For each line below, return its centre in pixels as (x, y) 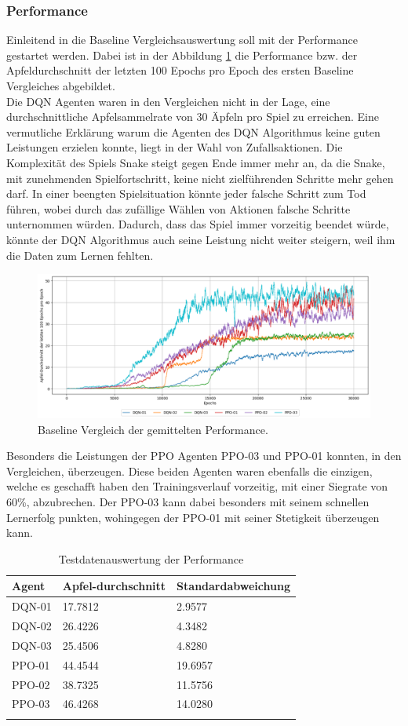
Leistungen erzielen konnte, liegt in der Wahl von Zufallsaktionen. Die (175, 147)
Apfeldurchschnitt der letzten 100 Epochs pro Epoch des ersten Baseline (180, 70)
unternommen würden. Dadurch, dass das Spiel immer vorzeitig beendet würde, (198, 224)
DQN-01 (32, 606)
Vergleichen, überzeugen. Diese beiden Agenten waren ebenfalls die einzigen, (189, 471)
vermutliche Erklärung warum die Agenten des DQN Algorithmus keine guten (193, 131)
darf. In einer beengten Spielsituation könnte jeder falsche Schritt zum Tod (186, 193)
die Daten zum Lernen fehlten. (80, 255)
